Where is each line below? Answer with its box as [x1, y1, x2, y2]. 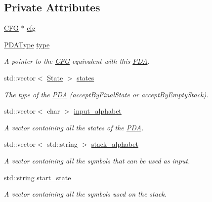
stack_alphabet [91, 139, 138, 149]
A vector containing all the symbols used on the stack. [4, 189, 167, 199]
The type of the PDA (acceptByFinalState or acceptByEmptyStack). [4, 89, 209, 99]
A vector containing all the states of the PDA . [4, 122, 144, 132]
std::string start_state [4, 172, 71, 182]
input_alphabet [74, 106, 122, 116]
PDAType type [4, 39, 50, 49]
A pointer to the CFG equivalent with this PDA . [4, 56, 150, 66]
